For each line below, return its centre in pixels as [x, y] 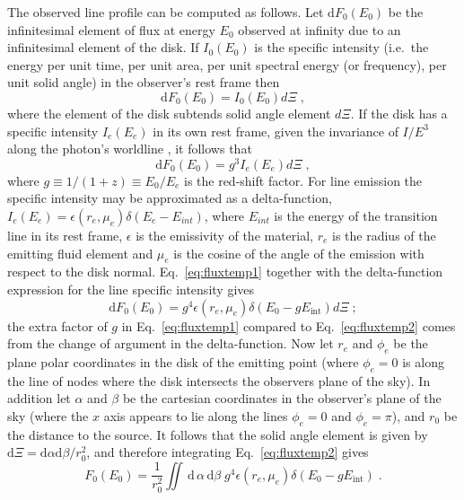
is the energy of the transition [356, 216]
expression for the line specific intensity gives [131, 289]
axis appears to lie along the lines [196, 415]
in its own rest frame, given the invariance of [276, 131]
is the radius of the [384, 236]
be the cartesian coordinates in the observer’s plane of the [282, 398]
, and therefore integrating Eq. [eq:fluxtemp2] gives [228, 452]
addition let [39, 398]
